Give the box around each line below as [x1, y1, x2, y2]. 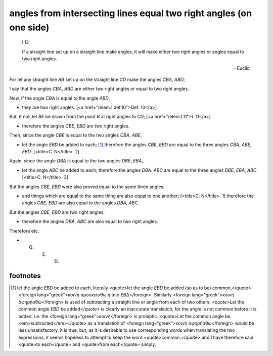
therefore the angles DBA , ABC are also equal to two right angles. [22, 218, 159, 225]
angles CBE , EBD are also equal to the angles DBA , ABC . [22, 200, 140, 206]
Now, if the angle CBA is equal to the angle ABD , [9, 95, 110, 101]
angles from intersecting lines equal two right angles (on [9, 8, 252, 19]
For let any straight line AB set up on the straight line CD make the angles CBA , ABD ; [9, 76, 185, 82]
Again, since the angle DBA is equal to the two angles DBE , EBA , [9, 158, 144, 164]
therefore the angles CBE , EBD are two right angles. [22, 123, 130, 129]
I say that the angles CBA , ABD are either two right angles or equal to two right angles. [9, 86, 189, 92]
